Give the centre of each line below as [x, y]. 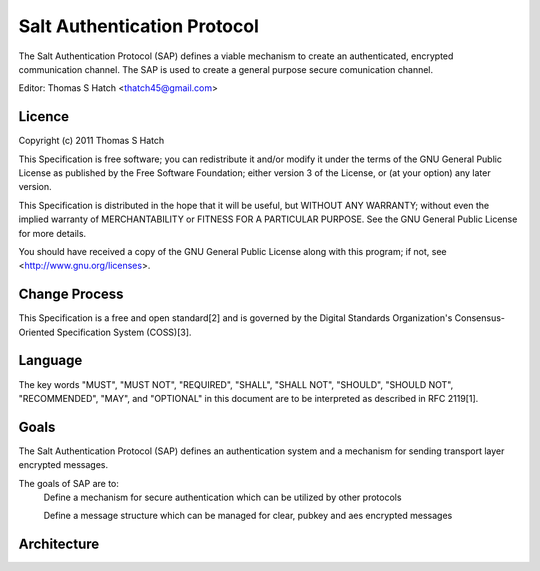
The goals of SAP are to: [69, 483]
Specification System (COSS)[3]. [124, 332]
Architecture [59, 544]
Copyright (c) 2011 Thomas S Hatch [91, 141]
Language [50, 360]
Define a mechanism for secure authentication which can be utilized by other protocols [222, 497]
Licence [44, 116]
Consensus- [479, 318]
